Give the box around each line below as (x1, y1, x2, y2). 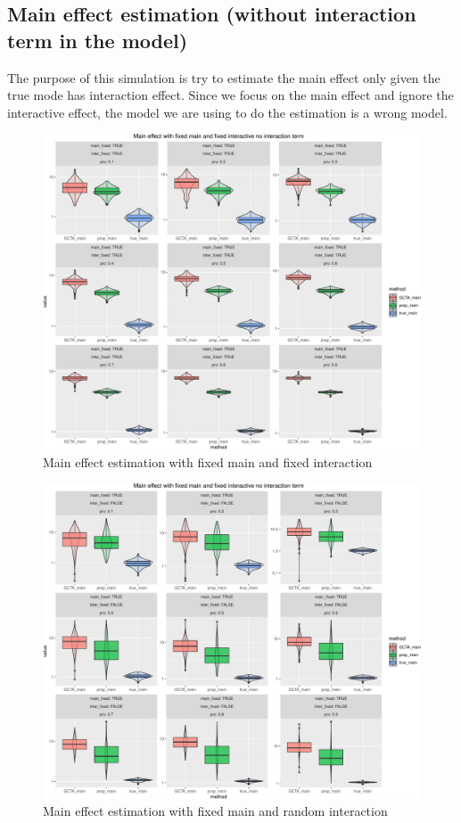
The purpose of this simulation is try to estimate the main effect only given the (7, 68, 440, 86)
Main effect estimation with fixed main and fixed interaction (43, 452, 373, 471)
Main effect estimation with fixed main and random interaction (43, 802, 388, 820)
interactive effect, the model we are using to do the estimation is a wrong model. (7, 103, 448, 121)
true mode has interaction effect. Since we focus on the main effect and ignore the (7, 86, 454, 104)
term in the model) (7, 26, 188, 53)
